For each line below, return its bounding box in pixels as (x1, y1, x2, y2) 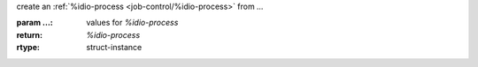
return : (16, 29, 43, 40)
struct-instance (86, 42, 143, 53)
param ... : (16, 18, 53, 28)
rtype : (16, 42, 40, 53)
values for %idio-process (86, 18, 179, 28)
